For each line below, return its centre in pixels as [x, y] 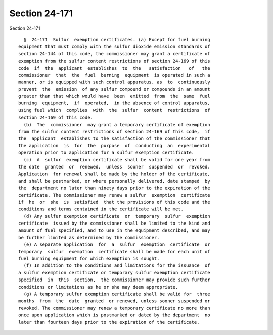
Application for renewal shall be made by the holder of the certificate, [114, 174]
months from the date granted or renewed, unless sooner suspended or [114, 301]
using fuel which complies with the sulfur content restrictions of [114, 110]
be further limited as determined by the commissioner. [89, 237]
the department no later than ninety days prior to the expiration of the [114, 188]
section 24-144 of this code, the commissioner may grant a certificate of [114, 54]
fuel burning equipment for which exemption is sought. [89, 259]
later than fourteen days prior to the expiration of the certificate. [109, 322]
